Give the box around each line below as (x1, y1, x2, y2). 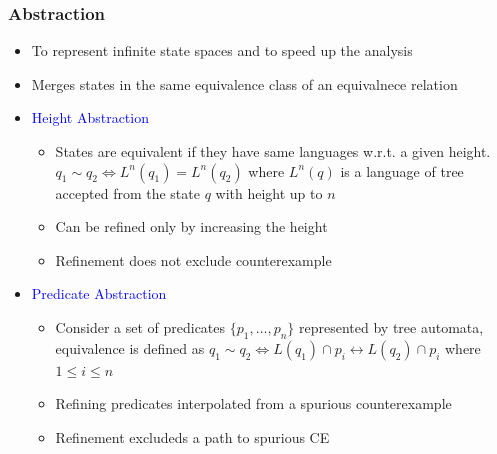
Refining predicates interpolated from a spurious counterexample (55, 393, 452, 414)
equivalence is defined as (55, 337, 205, 358)
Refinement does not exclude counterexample (55, 249, 332, 270)
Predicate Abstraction (31, 283, 167, 304)
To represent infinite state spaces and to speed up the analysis (31, 40, 413, 61)
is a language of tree (340, 160, 464, 181)
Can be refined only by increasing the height (55, 216, 328, 237)
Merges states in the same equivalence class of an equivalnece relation (31, 73, 458, 94)
